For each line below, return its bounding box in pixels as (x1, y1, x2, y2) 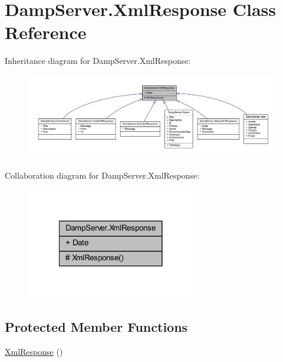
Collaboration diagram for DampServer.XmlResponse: (5, 169, 200, 181)
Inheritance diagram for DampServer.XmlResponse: (5, 54, 191, 67)
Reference (5, 20, 87, 44)
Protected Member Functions (5, 318, 188, 336)
